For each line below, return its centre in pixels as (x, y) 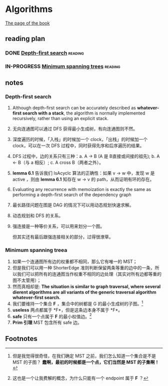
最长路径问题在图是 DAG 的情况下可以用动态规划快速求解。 (73, 205)
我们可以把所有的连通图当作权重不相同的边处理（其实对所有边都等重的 (89, 274)
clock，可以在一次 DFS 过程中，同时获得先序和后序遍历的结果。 (78, 145)
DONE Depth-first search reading (44, 53)
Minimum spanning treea (36, 250)
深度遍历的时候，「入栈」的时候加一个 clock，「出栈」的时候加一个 (80, 139)
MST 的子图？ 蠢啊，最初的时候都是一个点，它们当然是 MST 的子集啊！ (86, 362)
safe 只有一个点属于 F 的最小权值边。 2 (52, 316)
